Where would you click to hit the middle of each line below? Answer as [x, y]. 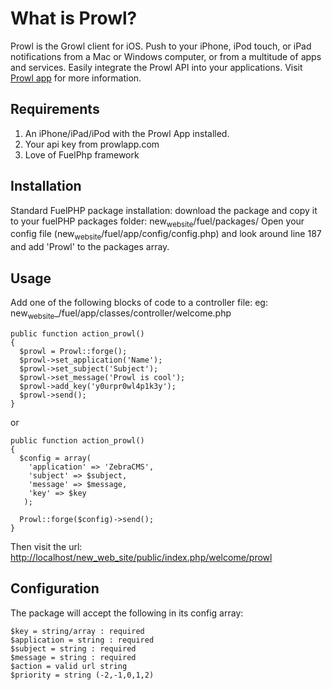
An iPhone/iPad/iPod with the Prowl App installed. [127, 133]
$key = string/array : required [77, 631]
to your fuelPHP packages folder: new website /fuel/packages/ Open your [157, 222]
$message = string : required [73, 657]
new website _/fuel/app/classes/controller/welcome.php [121, 314]
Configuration [55, 588]
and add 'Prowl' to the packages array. [90, 247]
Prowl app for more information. [76, 78]
